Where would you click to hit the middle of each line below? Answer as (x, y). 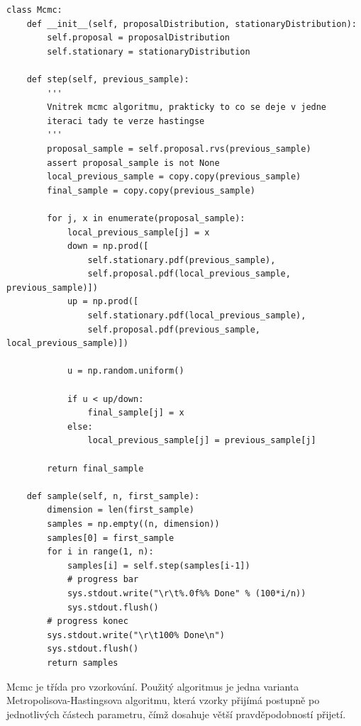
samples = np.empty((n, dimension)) (133, 524)
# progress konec (88, 621)
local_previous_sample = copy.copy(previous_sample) (174, 177)
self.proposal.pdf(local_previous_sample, (189, 274)
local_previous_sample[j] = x (138, 232)
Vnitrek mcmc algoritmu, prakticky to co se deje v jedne (187, 107)
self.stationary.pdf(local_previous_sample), (197, 316)
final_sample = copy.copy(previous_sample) (151, 190)
